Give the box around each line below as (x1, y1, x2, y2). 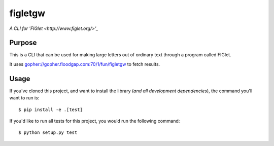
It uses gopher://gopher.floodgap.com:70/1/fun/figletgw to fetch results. (9, 61, 160, 67)
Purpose (9, 39, 37, 47)
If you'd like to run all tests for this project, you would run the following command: (9, 118, 180, 124)
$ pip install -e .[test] (18, 106, 83, 113)
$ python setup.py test (18, 130, 78, 135)
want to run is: (9, 95, 40, 101)
